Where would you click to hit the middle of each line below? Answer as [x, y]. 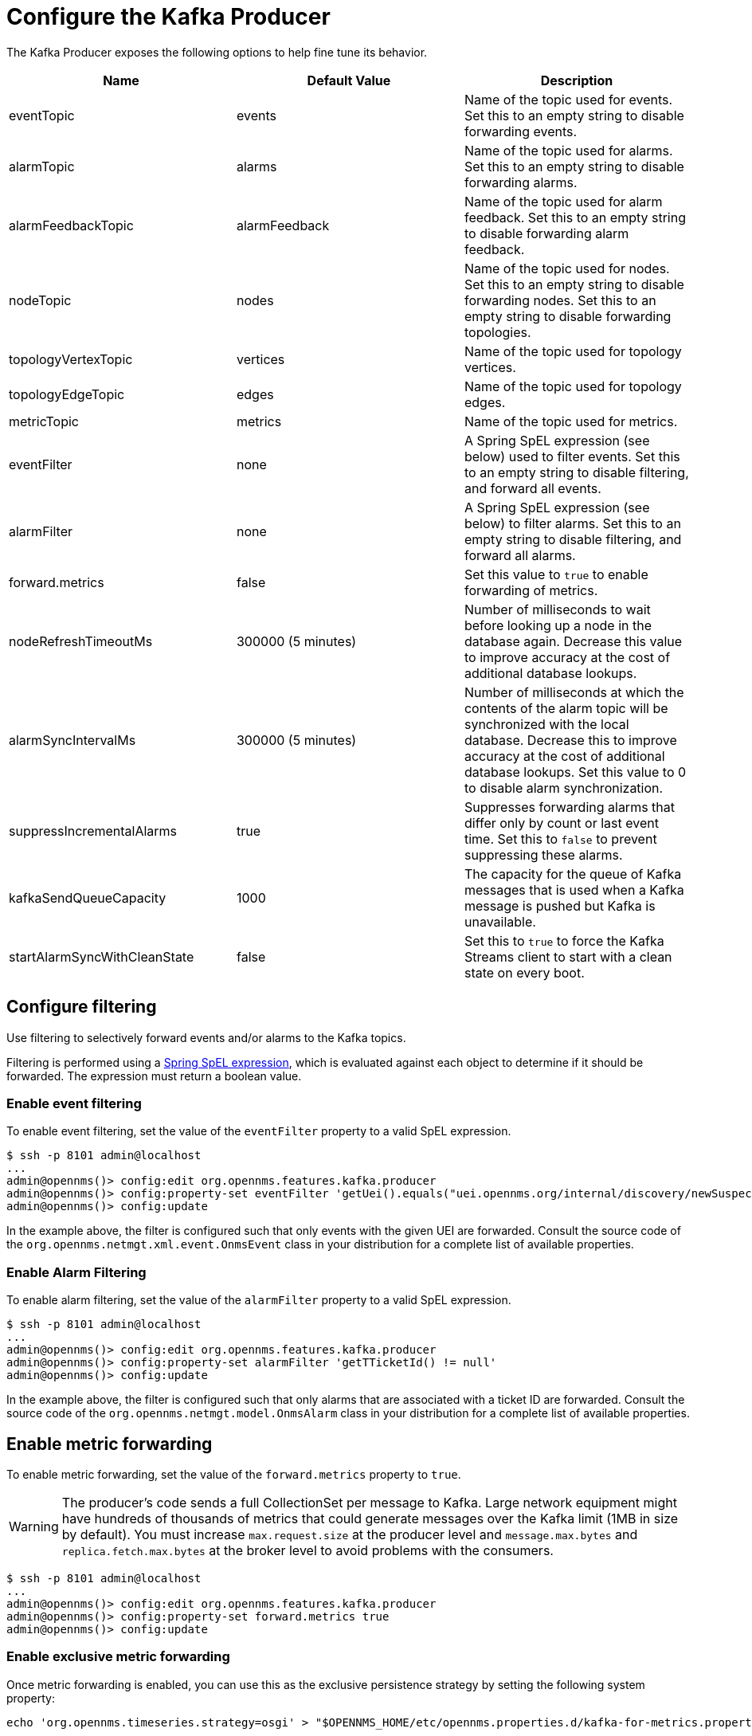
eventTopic [42, 115]
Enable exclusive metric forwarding [118, 1657]
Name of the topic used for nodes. [567, 268]
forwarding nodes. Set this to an [560, 300]
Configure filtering [82, 1007]
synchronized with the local [546, 724]
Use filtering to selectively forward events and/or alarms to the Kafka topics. [206, 1037]
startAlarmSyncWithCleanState [102, 956]
